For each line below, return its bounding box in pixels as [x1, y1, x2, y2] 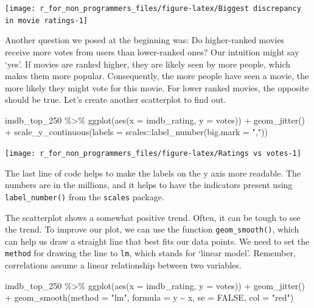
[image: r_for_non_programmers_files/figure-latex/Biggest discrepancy [5, 4, 301, 13]
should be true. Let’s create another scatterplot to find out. [5, 93, 226, 106]
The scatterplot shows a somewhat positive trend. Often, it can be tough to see [5, 211, 301, 223]
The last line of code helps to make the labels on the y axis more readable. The [5, 166, 301, 179]
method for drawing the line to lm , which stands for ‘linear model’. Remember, [5, 247, 296, 259]
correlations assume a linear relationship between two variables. [5, 259, 242, 271]
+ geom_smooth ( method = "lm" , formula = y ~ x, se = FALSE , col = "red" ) [5, 291, 294, 304]
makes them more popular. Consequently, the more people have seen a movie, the [5, 69, 309, 82]
